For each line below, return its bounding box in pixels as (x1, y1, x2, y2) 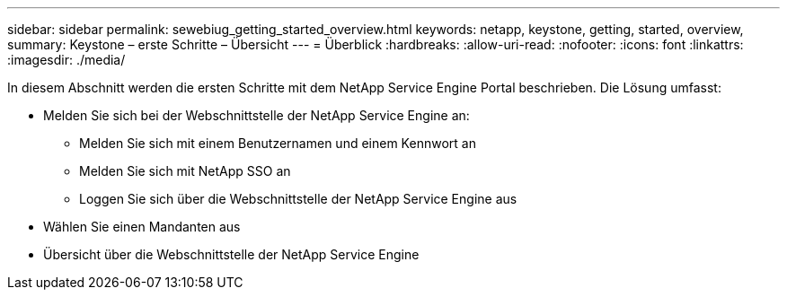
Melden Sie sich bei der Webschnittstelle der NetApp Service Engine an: (43, 108, 470, 123)
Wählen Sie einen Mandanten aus (43, 219, 241, 234)
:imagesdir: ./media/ (7, 52, 126, 67)
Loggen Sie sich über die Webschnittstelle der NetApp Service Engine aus (79, 191, 517, 206)
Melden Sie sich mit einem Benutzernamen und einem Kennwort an (79, 135, 476, 151)
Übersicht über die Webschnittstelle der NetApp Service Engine (43, 247, 420, 262)
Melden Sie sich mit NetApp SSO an (79, 163, 291, 179)
